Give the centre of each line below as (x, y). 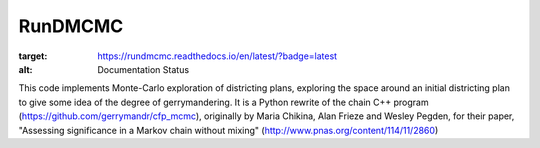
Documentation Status (143, 69)
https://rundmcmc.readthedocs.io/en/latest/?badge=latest (217, 56)
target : (33, 56)
